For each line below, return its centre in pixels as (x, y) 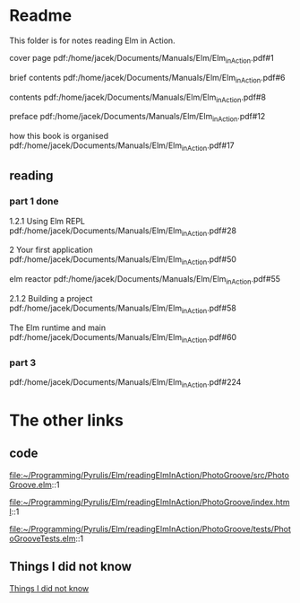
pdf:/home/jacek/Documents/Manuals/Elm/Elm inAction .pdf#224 (125, 383)
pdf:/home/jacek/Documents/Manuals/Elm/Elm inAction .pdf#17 (122, 146)
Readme (41, 16)
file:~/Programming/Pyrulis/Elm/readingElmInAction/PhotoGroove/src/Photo (149, 475)
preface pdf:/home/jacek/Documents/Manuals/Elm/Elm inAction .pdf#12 (137, 118)
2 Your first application (51, 250)
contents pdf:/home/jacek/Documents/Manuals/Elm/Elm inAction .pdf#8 (138, 98)
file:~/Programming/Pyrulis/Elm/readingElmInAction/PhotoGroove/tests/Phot (150, 529)
